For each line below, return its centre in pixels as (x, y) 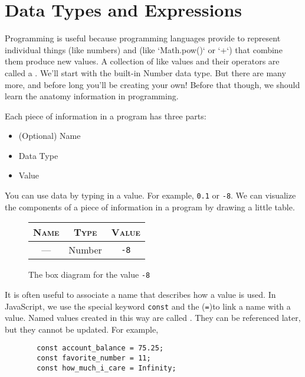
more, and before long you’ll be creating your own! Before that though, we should (152, 84)
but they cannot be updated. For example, (82, 329)
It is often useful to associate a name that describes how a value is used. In (140, 294)
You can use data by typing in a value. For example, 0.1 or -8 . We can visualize (150, 195)
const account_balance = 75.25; (100, 348)
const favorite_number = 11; (94, 358)
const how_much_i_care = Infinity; (106, 368)
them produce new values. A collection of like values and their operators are (142, 61)
